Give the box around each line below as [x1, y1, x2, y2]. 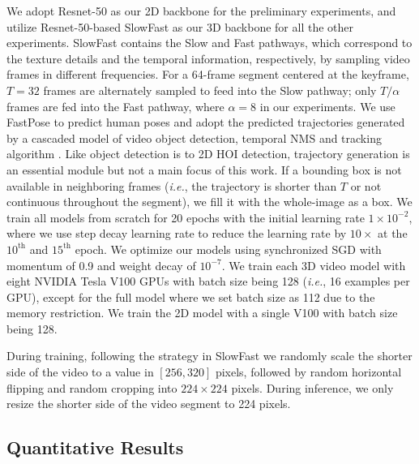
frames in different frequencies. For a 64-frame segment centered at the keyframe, [6, 66, 409, 83]
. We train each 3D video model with [221, 256, 406, 273]
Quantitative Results [6, 435, 184, 460]
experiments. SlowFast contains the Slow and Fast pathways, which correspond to [6, 34, 413, 51]
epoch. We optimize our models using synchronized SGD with [75, 240, 382, 257]
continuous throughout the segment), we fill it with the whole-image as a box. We [6, 193, 413, 210]
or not [350, 177, 382, 194]
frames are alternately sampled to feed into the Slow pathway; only [43, 81, 377, 98]
